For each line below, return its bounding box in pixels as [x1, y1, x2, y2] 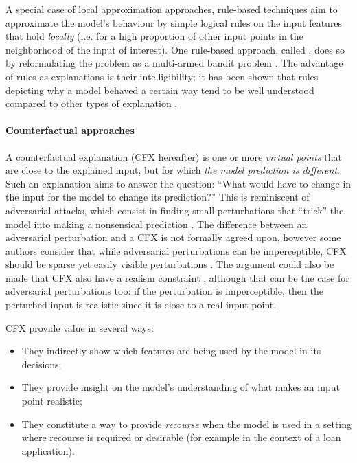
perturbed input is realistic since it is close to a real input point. [5, 297, 277, 312]
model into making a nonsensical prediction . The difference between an [5, 216, 308, 231]
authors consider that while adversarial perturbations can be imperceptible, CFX [5, 243, 347, 258]
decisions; [21, 357, 62, 371]
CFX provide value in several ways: [5, 320, 154, 335]
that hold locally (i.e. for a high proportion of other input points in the [5, 29, 303, 43]
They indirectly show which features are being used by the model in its [21, 343, 321, 358]
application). [21, 443, 75, 458]
